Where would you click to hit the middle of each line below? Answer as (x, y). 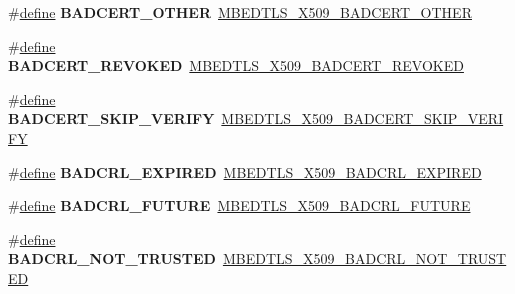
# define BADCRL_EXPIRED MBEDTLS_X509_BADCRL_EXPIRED (245, 171)
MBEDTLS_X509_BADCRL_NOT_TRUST (364, 258)
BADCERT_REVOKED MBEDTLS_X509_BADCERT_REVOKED (236, 65)
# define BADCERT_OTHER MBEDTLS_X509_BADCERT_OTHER (240, 12)
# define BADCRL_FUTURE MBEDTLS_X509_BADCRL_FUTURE (239, 205)
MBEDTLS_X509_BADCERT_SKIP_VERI (362, 118)
